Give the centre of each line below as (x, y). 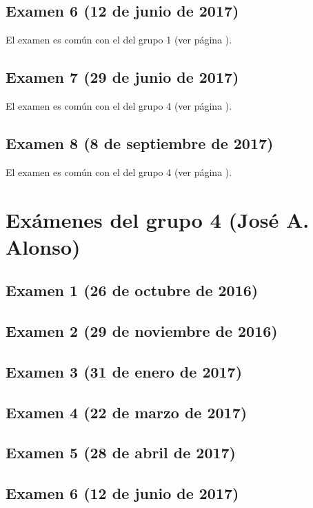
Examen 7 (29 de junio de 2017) (122, 77)
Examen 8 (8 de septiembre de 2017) (140, 143)
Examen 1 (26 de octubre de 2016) (132, 290)
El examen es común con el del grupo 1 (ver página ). (119, 40)
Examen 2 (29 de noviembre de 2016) (142, 331)
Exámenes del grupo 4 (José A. (158, 219)
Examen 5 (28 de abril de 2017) (121, 452)
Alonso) (43, 246)
